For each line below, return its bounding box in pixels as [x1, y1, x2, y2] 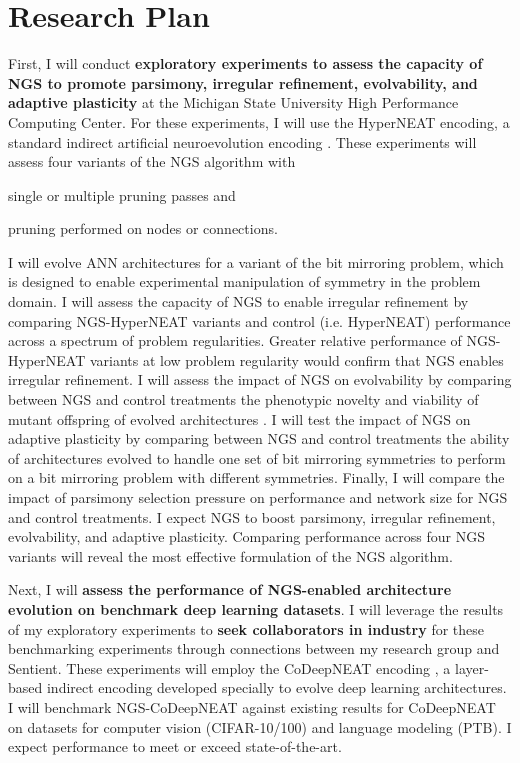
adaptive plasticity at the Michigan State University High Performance [8, 92, 459, 113]
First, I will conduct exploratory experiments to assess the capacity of [8, 53, 483, 74]
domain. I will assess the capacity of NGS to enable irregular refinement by [8, 291, 469, 312]
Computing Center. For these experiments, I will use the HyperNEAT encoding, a [8, 111, 510, 132]
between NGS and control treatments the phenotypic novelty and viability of [8, 389, 479, 410]
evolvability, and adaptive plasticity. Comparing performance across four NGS [8, 526, 485, 547]
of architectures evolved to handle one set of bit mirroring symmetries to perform [8, 447, 506, 468]
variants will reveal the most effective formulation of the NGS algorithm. [8, 545, 453, 566]
